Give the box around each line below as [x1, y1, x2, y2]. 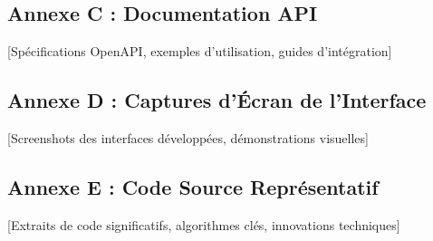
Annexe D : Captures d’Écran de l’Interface [7, 86, 427, 114]
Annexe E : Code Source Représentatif [7, 172, 379, 200]
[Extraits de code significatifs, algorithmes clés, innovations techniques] [7, 215, 400, 234]
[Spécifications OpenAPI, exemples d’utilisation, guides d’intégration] [7, 42, 392, 61]
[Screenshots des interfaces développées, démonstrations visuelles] [7, 129, 369, 147]
